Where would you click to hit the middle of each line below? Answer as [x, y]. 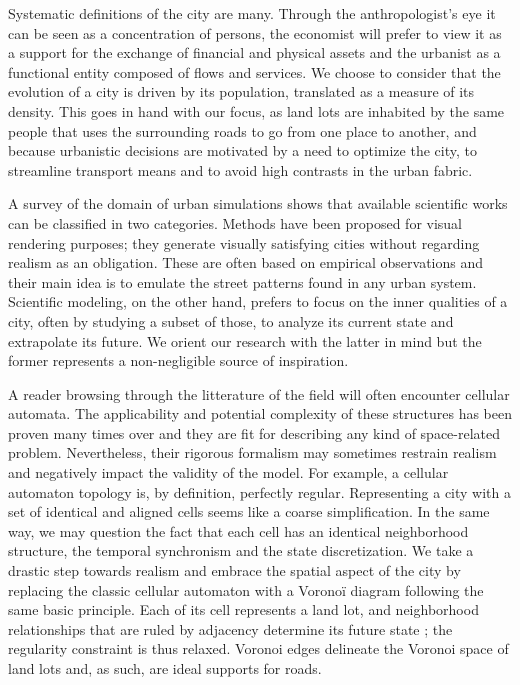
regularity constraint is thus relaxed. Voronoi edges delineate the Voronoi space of [258, 648]
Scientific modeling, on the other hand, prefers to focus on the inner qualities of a [258, 301]
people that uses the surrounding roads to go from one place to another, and [242, 130]
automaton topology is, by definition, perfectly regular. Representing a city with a [259, 491]
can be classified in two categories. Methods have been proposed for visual [235, 222]
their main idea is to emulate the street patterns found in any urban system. [242, 281]
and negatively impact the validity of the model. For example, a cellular [228, 472]
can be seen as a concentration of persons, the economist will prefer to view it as [255, 32]
